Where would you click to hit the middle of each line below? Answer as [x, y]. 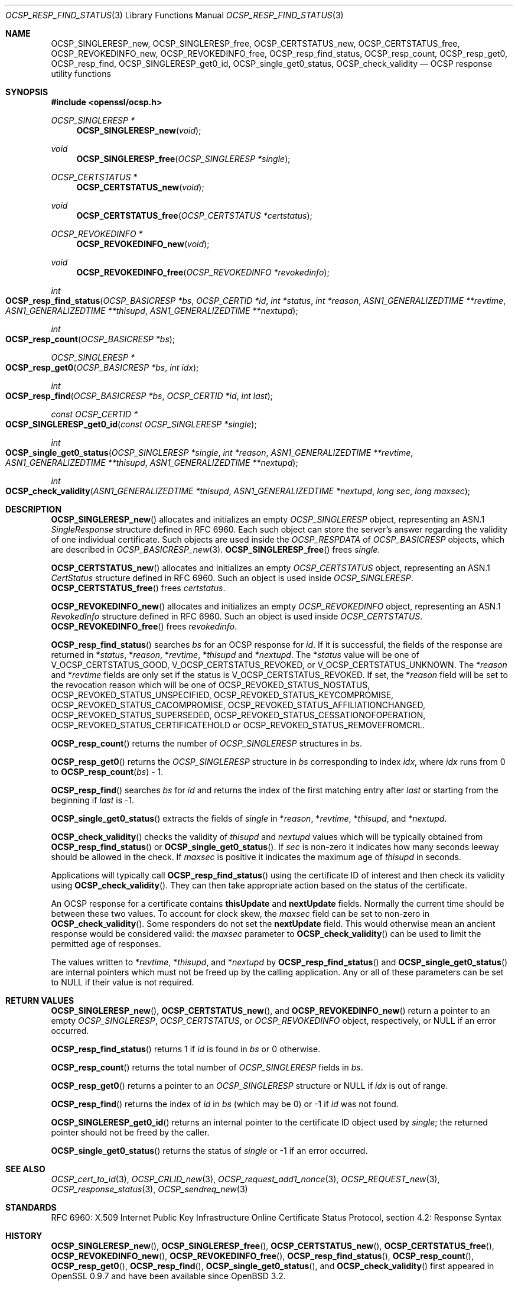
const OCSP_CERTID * [95, 414]
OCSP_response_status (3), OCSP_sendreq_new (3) [149, 1189]
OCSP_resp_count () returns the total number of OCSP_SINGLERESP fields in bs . [207, 1067]
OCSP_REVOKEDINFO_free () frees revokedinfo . [144, 626]
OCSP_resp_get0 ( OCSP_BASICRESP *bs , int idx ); [102, 367]
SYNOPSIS [27, 92]
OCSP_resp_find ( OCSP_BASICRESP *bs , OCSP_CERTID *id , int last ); [139, 396]
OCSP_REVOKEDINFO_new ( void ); [143, 244]
